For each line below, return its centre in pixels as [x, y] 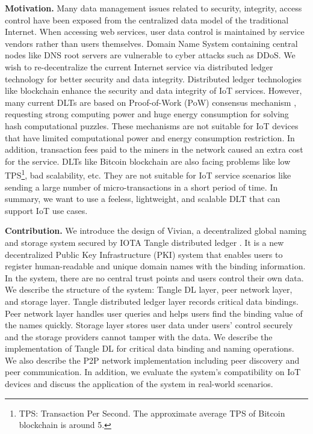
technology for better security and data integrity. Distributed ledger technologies [153, 78]
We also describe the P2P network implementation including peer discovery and [152, 360]
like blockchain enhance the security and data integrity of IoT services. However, [153, 90]
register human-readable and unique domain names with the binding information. [155, 266]
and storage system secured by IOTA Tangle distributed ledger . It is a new [144, 242]
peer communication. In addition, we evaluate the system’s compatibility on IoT [153, 372]
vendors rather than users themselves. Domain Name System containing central [151, 43]
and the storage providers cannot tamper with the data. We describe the [139, 336]
